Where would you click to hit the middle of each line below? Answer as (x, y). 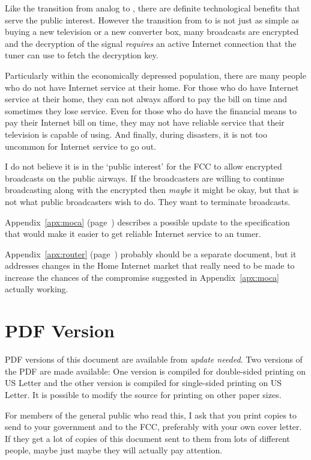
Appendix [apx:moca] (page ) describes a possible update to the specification (147, 222)
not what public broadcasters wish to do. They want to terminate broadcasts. (148, 201)
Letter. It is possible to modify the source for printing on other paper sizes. (143, 394)
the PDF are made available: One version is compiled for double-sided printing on (155, 371)
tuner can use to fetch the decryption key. (82, 55)
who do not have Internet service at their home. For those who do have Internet (152, 87)
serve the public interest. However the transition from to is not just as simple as (152, 20)
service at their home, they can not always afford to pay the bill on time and (146, 99)
